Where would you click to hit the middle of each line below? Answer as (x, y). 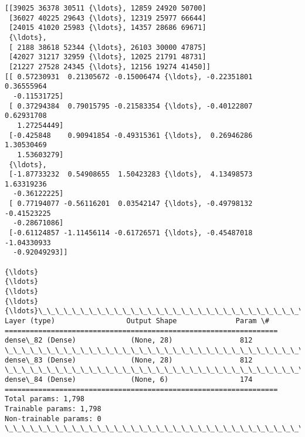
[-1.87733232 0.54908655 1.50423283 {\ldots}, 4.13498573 (131, 175)
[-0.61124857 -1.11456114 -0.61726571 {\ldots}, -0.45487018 (131, 233)
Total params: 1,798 (45, 399)
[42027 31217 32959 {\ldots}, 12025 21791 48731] (108, 57)
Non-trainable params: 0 (53, 419)
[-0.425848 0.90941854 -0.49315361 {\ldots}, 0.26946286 (131, 135)
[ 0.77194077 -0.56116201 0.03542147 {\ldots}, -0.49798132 (131, 204)
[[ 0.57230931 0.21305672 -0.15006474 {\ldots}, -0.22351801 (129, 77)
